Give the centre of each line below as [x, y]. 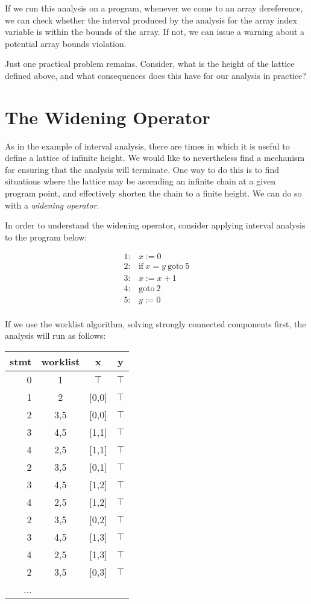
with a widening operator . [52, 205]
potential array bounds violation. [66, 43]
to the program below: [46, 237]
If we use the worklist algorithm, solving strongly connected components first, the [155, 323]
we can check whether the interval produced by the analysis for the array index [151, 20]
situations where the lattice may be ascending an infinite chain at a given [140, 181]
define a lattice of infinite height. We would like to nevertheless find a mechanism [155, 158]
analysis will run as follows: [55, 335]
